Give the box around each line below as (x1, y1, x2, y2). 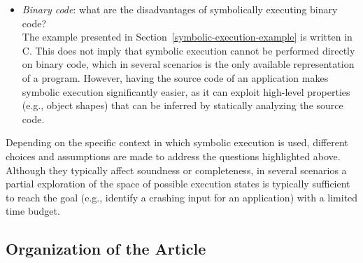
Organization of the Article (6, 238, 206, 260)
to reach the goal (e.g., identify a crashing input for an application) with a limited (6, 190, 358, 204)
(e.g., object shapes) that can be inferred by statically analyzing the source (22, 98, 343, 113)
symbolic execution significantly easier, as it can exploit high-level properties (22, 84, 350, 99)
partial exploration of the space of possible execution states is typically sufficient (6, 176, 350, 191)
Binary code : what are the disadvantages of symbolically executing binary (22, 2, 338, 16)
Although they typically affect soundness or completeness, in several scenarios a (6, 162, 347, 177)
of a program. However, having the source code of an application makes (22, 70, 329, 85)
